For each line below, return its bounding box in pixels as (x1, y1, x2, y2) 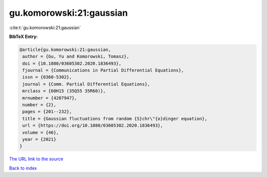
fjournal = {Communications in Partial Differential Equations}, (22, 68, 184, 73)
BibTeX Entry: (9, 34, 38, 39)
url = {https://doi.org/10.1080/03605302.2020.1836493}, (22, 123, 163, 128)
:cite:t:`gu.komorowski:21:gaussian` (9, 25, 81, 31)
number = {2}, (22, 102, 56, 108)
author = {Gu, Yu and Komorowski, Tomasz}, (22, 54, 130, 59)
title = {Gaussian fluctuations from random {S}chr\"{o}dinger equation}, (22, 116, 208, 121)
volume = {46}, (22, 130, 59, 135)
